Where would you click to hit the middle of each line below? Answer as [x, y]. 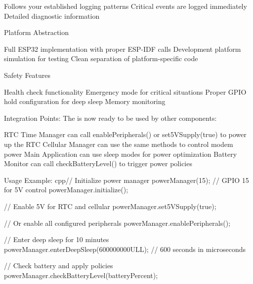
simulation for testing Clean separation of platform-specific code [101, 58]
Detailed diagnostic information [52, 16]
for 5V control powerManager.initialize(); [66, 190]
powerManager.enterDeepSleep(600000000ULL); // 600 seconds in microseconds [125, 249]
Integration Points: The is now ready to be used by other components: [110, 118]
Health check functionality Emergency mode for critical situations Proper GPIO [125, 91]
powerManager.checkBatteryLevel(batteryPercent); [81, 275]
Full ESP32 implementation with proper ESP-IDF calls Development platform [123, 49]
